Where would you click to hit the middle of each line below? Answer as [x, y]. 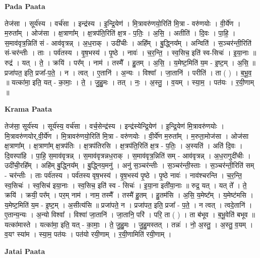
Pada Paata [25, 6]
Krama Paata [28, 109]
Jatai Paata [25, 251]
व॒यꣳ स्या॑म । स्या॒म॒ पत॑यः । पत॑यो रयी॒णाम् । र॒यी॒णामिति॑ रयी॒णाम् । [88, 234]
